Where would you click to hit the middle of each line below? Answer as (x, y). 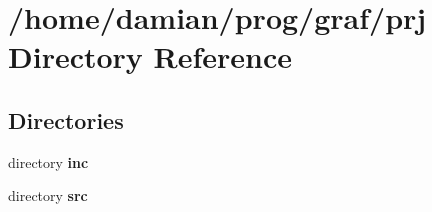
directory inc (48, 161)
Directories (66, 119)
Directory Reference (150, 56)
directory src (48, 195)
